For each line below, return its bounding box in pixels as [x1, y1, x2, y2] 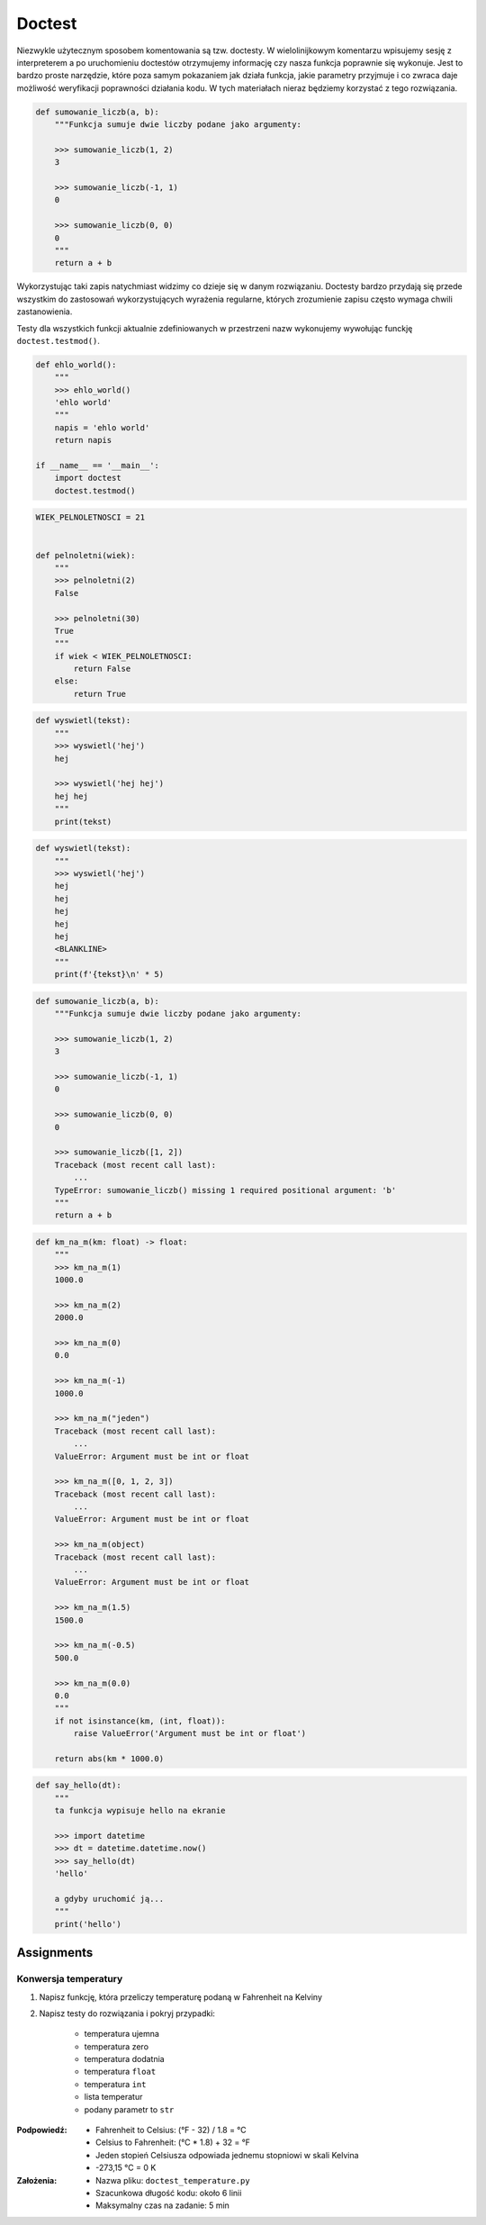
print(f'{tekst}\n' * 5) [54, 969, 165, 980]
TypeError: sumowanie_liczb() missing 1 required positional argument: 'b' [54, 1185, 397, 1195]
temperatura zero [84, 2040, 148, 2052]
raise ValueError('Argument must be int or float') [73, 1729, 307, 1739]
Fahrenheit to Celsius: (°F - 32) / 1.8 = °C [95, 2125, 247, 2136]
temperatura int [84, 2078, 147, 2089]
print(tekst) [54, 816, 112, 827]
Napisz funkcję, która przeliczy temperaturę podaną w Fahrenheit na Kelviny [39, 1991, 323, 2003]
